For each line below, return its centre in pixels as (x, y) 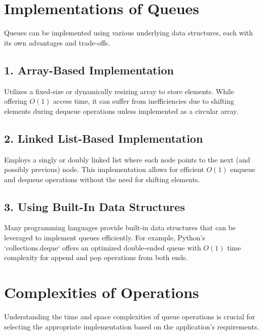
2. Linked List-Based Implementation (104, 138)
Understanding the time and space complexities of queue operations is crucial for (130, 316)
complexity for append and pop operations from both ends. (96, 257)
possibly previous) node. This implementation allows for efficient (104, 169)
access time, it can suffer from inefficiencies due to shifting (144, 101)
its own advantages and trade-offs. (57, 42)
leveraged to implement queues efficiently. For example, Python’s (105, 238)
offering (16, 101)
